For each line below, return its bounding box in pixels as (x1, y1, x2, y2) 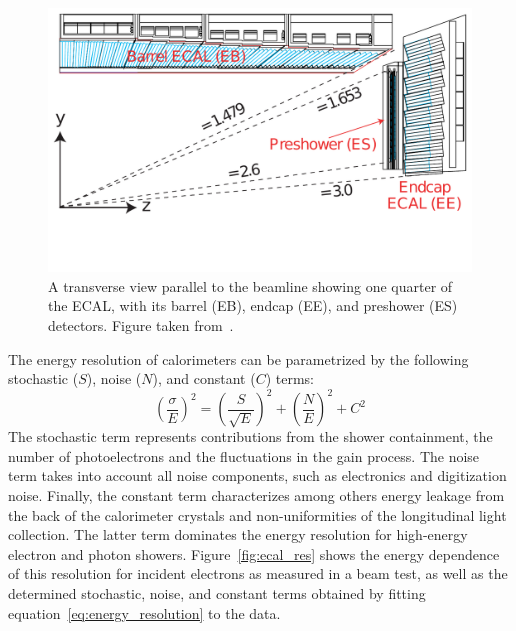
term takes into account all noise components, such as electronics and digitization (8, 465, 507, 486)
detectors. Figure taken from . (48, 314, 234, 335)
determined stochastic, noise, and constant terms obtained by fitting (8, 582, 426, 603)
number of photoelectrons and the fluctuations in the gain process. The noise (8, 445, 480, 466)
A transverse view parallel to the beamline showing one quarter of (48, 275, 453, 296)
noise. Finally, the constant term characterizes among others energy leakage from (8, 485, 505, 506)
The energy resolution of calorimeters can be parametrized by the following (8, 348, 469, 369)
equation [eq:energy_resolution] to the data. (8, 602, 281, 623)
